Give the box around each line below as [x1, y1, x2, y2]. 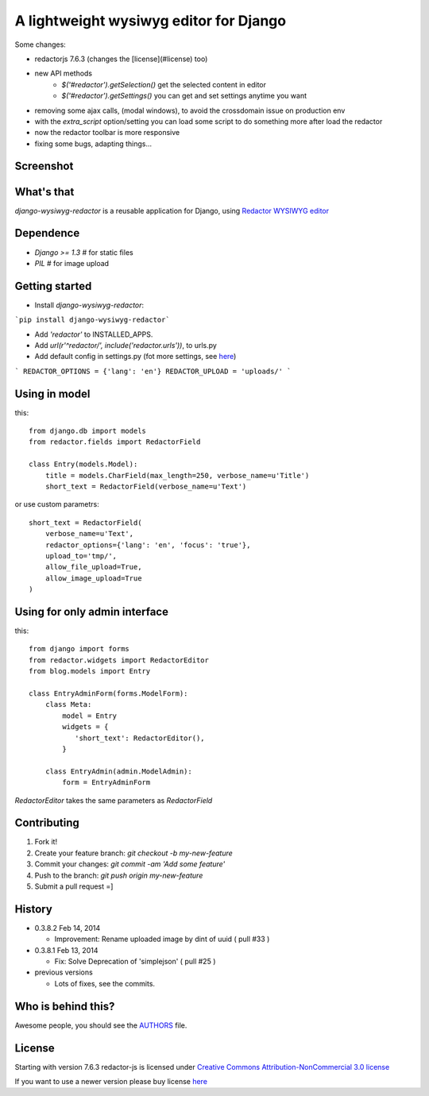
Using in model [14, 387, 91, 400]
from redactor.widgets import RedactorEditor [29, 655, 210, 665]
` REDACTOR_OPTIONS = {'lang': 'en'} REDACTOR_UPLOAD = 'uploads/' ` [14, 366, 292, 376]
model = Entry [62, 711, 118, 720]
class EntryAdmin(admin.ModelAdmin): [44, 766, 192, 776]
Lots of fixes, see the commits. [54, 978, 155, 988]
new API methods [34, 68, 93, 79]
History [14, 902, 53, 916]
